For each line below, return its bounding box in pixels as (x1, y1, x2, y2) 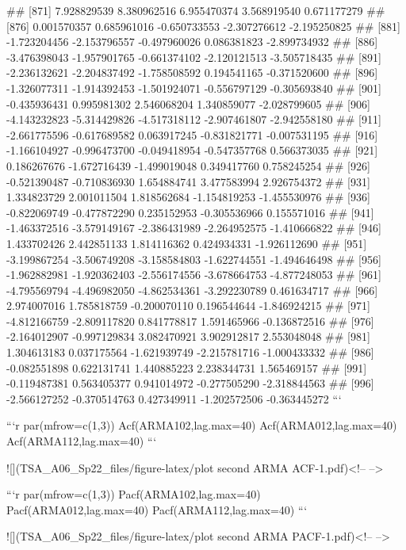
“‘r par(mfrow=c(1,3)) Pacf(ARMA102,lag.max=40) (6, 486, 261, 502)
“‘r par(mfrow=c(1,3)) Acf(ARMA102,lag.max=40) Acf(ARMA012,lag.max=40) (6, 417, 397, 434)
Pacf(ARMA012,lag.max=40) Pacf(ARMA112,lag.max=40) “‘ (6, 501, 308, 518)
